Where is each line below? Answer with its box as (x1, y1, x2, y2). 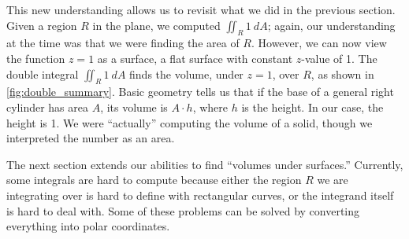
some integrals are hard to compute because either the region (6, 171, 302, 188)
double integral (6, 65, 79, 82)
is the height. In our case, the (241, 98, 384, 115)
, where (192, 98, 229, 115)
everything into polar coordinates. (6, 218, 170, 234)
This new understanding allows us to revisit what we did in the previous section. (6, 2, 396, 17)
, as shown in (310, 65, 374, 82)
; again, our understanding (267, 17, 396, 33)
